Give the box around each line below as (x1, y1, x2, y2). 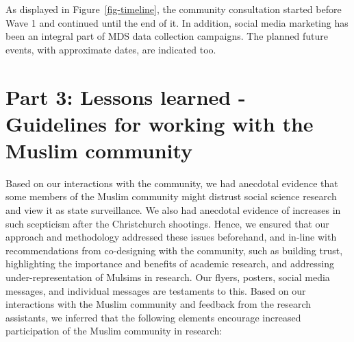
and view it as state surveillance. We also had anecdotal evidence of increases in (5, 203, 341, 217)
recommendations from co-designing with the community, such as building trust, (5, 243, 343, 257)
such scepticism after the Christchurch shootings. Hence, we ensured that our (5, 216, 329, 230)
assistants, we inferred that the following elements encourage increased (5, 310, 301, 324)
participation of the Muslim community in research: (5, 323, 223, 338)
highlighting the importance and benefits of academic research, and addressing (5, 256, 334, 271)
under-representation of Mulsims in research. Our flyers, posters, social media (5, 270, 330, 284)
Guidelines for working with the (5, 109, 314, 137)
